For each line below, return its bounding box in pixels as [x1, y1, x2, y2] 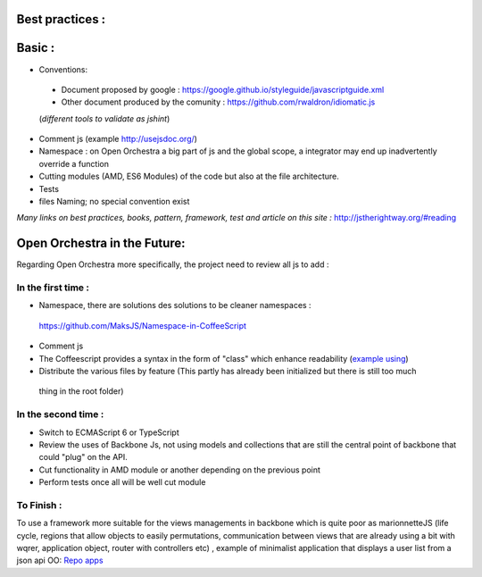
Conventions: [38, 63, 88, 75]
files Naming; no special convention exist [38, 197, 190, 207]
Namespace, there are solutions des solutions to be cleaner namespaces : [38, 300, 312, 311]
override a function [38, 158, 110, 169]
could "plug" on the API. [38, 452, 129, 463]
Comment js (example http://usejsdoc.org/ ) [38, 134, 198, 145]
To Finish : [16, 498, 62, 511]
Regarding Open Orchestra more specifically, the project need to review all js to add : [16, 259, 329, 270]
